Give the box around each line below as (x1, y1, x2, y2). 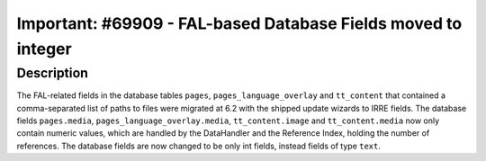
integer (16, 39, 72, 58)
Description (16, 65, 89, 81)
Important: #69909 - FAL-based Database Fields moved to (16, 13, 463, 33)
